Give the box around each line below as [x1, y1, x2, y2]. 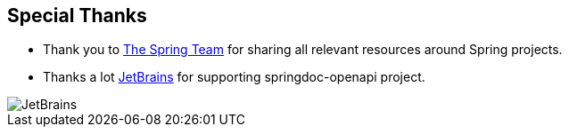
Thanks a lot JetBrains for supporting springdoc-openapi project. [43, 69, 425, 85]
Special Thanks [7, 4, 147, 27]
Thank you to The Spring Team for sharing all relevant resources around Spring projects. [43, 42, 563, 58]
